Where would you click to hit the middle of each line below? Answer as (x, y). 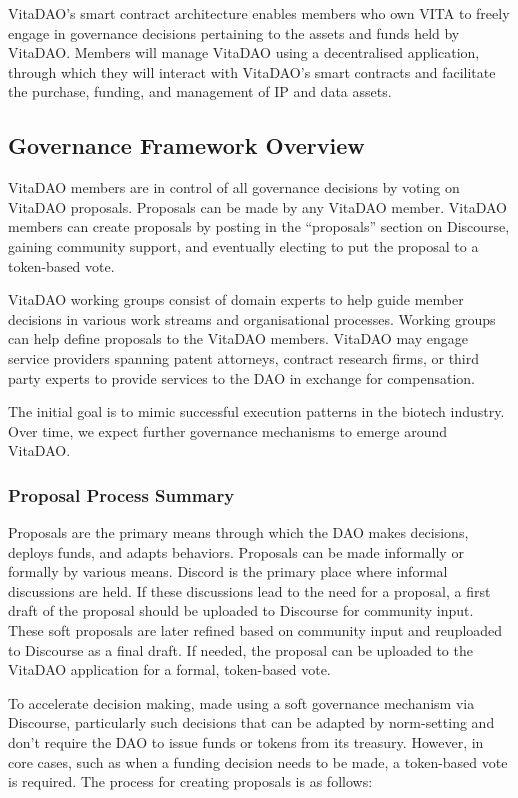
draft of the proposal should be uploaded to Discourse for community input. (241, 610)
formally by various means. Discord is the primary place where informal (228, 571)
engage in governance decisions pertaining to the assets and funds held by (234, 32)
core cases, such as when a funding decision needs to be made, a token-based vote (258, 761)
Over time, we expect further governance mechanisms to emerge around (227, 430)
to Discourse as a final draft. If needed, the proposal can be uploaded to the (240, 649)
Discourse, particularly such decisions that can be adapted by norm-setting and (251, 722)
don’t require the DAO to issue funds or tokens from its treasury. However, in (246, 742)
